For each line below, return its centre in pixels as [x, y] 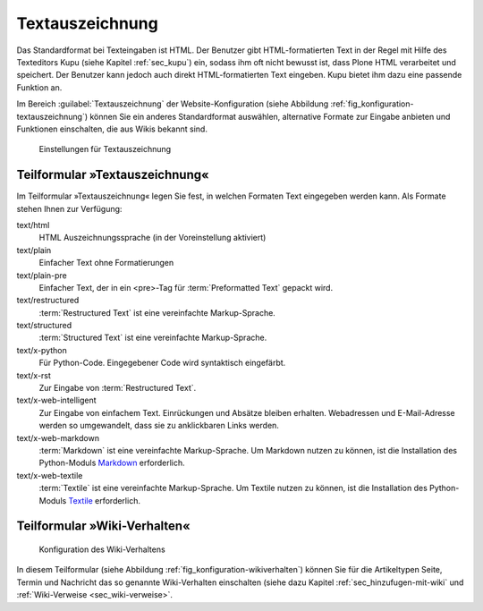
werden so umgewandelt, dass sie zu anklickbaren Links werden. [159, 426]
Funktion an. [39, 87]
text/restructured [48, 301]
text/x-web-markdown [58, 437]
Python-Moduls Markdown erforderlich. [112, 463]
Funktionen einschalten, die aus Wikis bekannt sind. [112, 129]
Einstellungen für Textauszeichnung [105, 149]
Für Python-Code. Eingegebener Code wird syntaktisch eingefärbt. [162, 363]
